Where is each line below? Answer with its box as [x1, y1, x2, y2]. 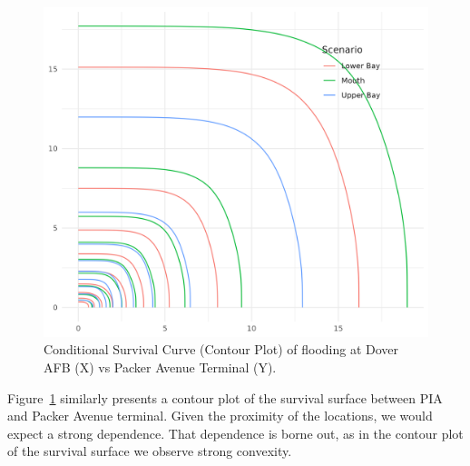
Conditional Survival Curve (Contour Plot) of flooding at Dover [44, 340, 399, 359]
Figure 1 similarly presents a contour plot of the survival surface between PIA [7, 388, 443, 407]
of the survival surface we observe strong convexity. [7, 441, 292, 461]
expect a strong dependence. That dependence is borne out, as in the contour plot [7, 423, 464, 442]
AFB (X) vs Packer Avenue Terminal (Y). [44, 357, 277, 376]
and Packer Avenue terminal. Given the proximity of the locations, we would [7, 406, 433, 425]
